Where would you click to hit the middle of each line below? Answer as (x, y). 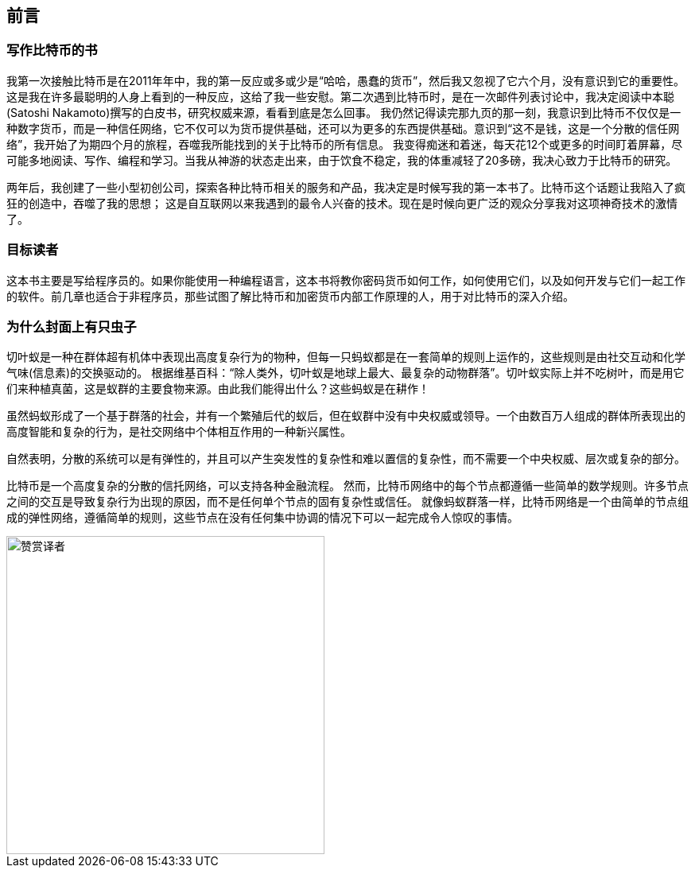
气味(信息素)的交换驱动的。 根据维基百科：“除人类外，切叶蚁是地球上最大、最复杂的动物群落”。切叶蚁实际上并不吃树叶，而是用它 (346, 373)
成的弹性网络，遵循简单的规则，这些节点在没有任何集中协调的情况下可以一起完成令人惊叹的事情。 (262, 518)
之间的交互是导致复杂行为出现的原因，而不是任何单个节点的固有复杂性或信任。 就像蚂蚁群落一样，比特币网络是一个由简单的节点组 (347, 502)
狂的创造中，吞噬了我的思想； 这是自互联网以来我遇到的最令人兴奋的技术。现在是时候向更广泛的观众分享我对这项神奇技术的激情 (342, 203)
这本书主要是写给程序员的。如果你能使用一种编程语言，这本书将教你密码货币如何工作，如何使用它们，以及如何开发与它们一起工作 (346, 280)
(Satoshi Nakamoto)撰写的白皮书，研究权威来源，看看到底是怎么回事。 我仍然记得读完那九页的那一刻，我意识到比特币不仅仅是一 (344, 112)
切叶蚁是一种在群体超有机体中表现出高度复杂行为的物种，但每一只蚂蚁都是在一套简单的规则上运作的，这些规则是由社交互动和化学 (346, 357)
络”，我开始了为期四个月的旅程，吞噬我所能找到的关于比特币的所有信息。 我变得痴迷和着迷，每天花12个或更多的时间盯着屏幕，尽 (345, 144)
